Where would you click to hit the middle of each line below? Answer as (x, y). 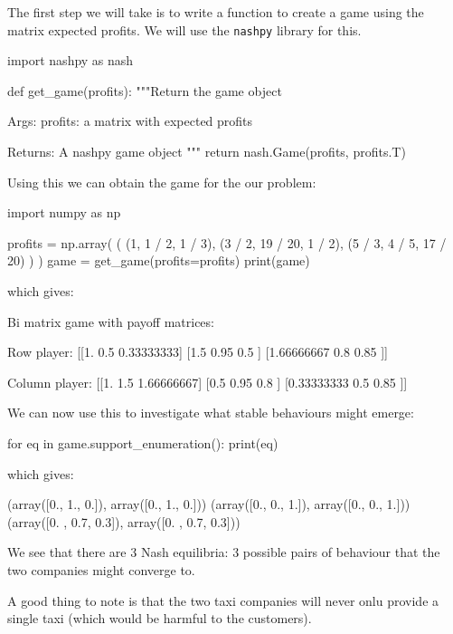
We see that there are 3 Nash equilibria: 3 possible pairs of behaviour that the (224, 552)
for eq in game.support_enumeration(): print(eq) (143, 442)
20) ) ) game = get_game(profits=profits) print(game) (159, 260)
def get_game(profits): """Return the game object (145, 90)
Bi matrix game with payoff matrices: (111, 321)
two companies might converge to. (101, 569)
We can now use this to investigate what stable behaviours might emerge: (211, 413)
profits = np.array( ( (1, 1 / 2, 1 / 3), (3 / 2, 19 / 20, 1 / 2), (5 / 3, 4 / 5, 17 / (227, 242)
